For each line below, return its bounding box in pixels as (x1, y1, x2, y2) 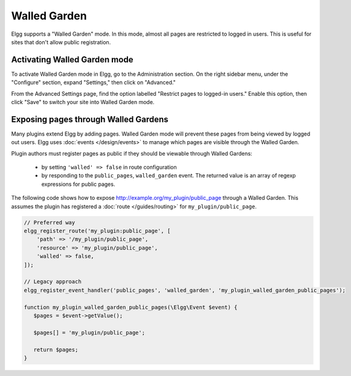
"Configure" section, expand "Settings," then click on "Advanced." (11, 79, 176, 86)
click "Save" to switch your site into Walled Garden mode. (11, 99, 155, 106)
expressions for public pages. (41, 180, 115, 188)
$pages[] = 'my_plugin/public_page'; (33, 329, 145, 336)
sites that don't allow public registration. (11, 38, 111, 45)
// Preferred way (24, 219, 76, 226)
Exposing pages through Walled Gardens (11, 114, 169, 124)
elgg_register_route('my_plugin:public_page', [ (24, 228, 171, 234)
